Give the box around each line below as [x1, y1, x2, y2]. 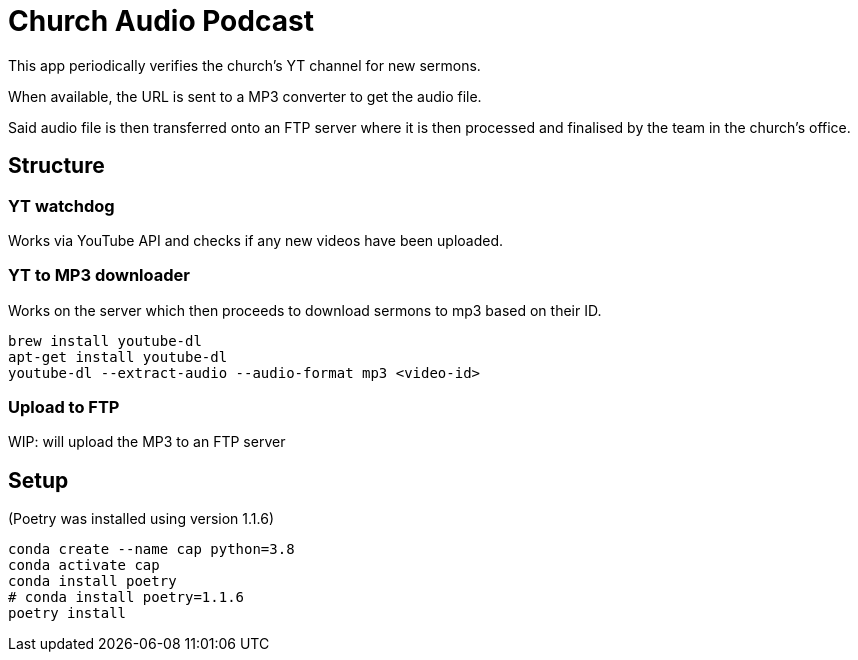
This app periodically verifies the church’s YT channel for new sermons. [8, 56, 481, 74]
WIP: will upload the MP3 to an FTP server [8, 433, 286, 451]
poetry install [8, 605, 127, 622]
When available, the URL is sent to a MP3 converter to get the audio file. [8, 87, 482, 105]
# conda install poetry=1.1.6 [8, 589, 245, 606]
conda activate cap [8, 557, 160, 574]
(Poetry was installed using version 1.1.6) [8, 510, 275, 528]
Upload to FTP [8, 397, 120, 418]
